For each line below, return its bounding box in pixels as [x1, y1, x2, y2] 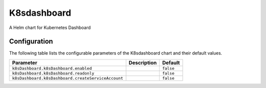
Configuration [9, 37, 53, 46]
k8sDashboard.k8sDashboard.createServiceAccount [12, 75, 123, 81]
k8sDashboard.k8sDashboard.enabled [12, 65, 92, 71]
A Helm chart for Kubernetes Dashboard [9, 25, 91, 30]
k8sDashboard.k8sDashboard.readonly [12, 70, 95, 76]
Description [129, 59, 157, 66]
